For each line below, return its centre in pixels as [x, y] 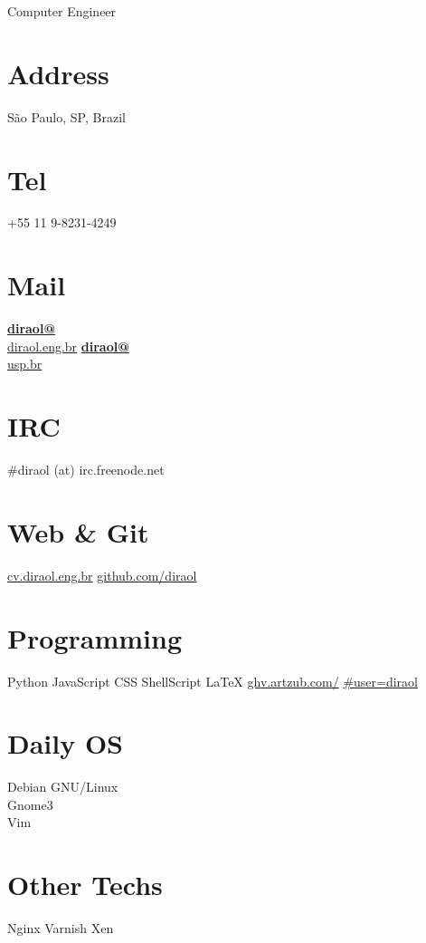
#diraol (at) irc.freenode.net [86, 470]
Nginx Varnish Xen [61, 928]
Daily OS [66, 743]
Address [58, 73]
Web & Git [78, 531]
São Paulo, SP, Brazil [66, 116]
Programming [95, 637]
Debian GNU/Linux [63, 787]
